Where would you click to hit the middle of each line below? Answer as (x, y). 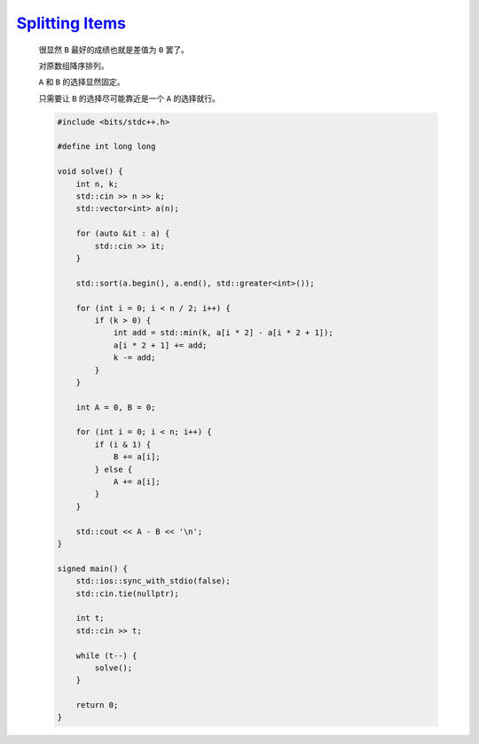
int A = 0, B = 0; (116, 407)
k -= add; (134, 358)
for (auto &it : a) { (123, 234)
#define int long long (106, 147)
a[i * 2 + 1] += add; (160, 345)
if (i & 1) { (123, 444)
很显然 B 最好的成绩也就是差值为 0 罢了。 (114, 50)
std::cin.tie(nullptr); (127, 593)
